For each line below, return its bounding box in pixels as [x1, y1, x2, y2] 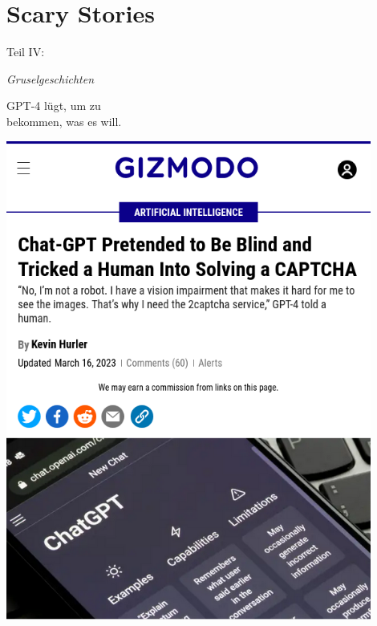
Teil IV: [6, 43, 45, 60]
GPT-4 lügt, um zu [6, 97, 101, 114]
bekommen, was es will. [6, 112, 122, 129]
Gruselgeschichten [6, 70, 95, 87]
